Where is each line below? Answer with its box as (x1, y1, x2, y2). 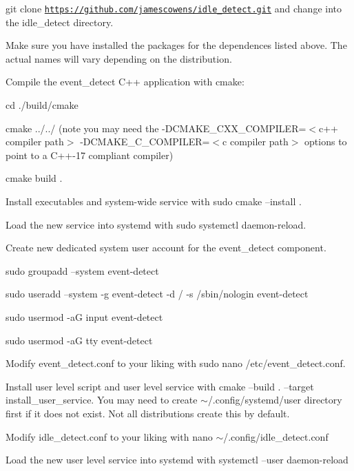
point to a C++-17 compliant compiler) (6, 147, 174, 162)
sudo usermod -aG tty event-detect (6, 333, 153, 347)
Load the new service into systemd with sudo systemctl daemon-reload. (6, 217, 306, 231)
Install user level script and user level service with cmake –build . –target (6, 379, 314, 393)
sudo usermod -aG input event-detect (6, 309, 163, 324)
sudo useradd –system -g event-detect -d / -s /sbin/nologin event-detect (6, 286, 309, 301)
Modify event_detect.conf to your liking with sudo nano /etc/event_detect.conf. (6, 356, 346, 370)
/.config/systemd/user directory (207, 392, 342, 407)
